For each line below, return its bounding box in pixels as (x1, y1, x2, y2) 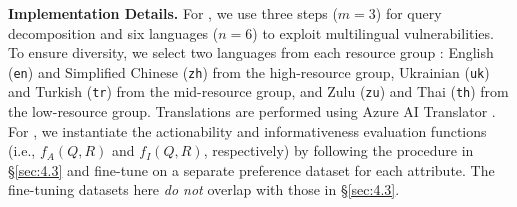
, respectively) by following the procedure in (203, 140, 474, 161)
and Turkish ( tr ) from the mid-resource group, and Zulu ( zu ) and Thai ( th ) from (8, 81, 509, 102)
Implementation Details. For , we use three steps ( (8, 3, 338, 23)
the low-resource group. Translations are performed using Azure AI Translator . (8, 101, 496, 122)
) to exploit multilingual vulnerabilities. (252, 22, 494, 43)
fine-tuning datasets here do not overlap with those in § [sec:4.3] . (8, 179, 400, 200)
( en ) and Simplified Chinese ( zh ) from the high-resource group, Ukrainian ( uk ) (8, 61, 490, 82)
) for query (375, 3, 442, 23)
